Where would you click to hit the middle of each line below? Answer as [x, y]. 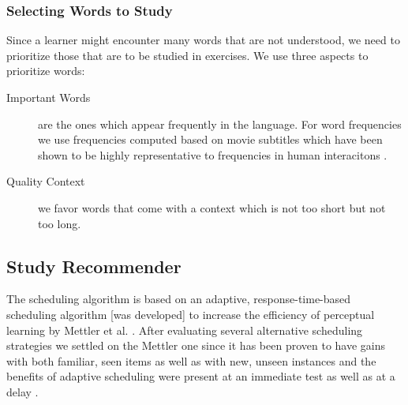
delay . [22, 391]
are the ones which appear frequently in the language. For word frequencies [220, 124]
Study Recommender [94, 266]
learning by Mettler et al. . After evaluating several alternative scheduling [185, 330]
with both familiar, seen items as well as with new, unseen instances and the [191, 360]
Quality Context [46, 181]
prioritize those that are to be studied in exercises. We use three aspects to [187, 55]
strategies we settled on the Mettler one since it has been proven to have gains [196, 345]
